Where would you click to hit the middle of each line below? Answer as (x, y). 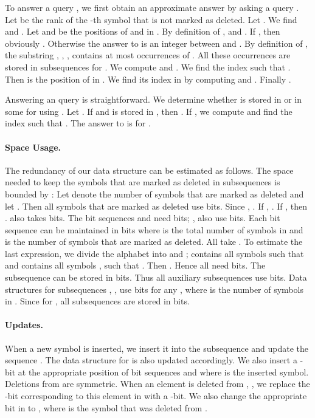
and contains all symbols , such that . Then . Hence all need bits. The (135, 265)
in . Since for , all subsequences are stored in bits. (97, 301)
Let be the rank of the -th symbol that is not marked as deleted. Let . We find (151, 19)
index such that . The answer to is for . (78, 123)
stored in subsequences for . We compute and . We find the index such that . (148, 67)
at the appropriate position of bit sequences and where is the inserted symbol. (163, 372)
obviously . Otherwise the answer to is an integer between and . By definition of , (156, 43)
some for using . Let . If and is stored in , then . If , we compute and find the (149, 111)
